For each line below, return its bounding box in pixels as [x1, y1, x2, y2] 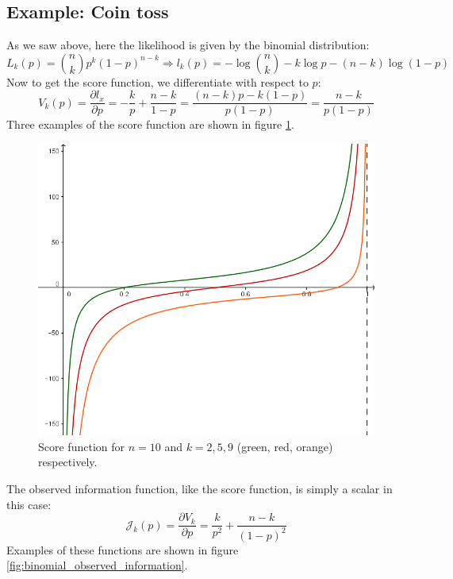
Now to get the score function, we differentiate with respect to [6, 73, 309, 90]
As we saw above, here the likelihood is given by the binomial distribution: [6, 37, 370, 53]
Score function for [38, 438, 125, 454]
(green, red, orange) [236, 438, 333, 454]
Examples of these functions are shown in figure [6, 541, 239, 558]
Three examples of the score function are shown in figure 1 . [6, 116, 294, 133]
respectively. [38, 454, 98, 470]
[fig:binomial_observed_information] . [6, 557, 188, 573]
